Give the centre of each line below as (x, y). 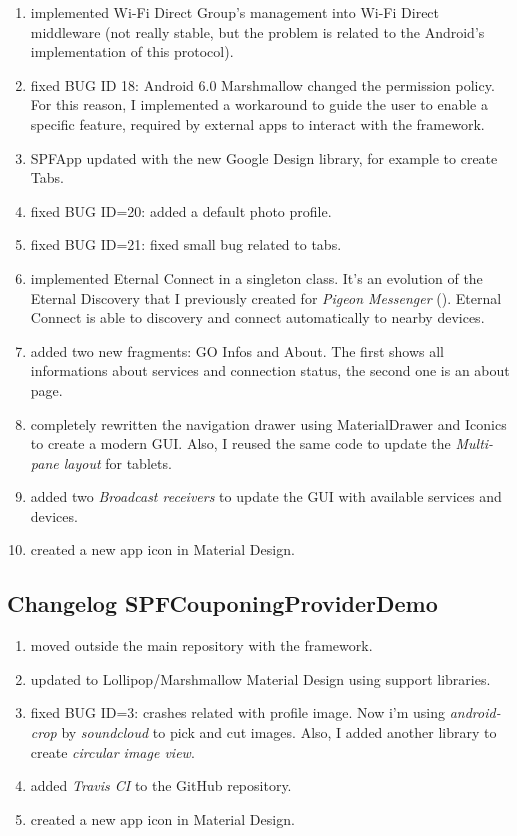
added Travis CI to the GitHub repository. (161, 785)
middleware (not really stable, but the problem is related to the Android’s (257, 31)
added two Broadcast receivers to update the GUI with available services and (266, 496)
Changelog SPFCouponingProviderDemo (222, 603)
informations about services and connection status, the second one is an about (270, 370)
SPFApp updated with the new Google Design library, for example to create (264, 157)
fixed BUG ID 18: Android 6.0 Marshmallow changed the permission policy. (262, 84)
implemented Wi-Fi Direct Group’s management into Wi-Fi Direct (235, 12)
